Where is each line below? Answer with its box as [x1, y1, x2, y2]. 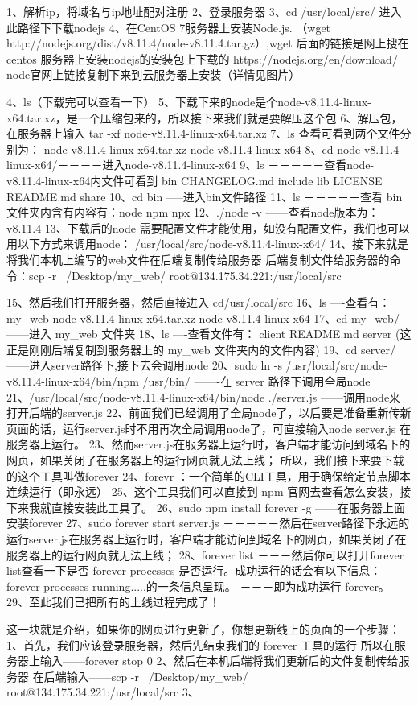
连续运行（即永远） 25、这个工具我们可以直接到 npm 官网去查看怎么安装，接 [6, 483, 412, 500]
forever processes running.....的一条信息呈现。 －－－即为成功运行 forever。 [6, 577, 390, 594]
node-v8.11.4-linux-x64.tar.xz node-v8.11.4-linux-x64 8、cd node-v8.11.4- [43, 140, 403, 157]
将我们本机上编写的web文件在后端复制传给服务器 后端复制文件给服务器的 [6, 250, 390, 267]
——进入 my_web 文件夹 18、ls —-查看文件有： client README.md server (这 [6, 325, 412, 342]
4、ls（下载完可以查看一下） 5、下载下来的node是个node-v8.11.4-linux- [6, 93, 371, 109]
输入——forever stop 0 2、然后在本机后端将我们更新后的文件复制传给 [39, 652, 399, 669]
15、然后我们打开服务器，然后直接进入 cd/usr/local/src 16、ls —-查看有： [6, 294, 391, 311]
